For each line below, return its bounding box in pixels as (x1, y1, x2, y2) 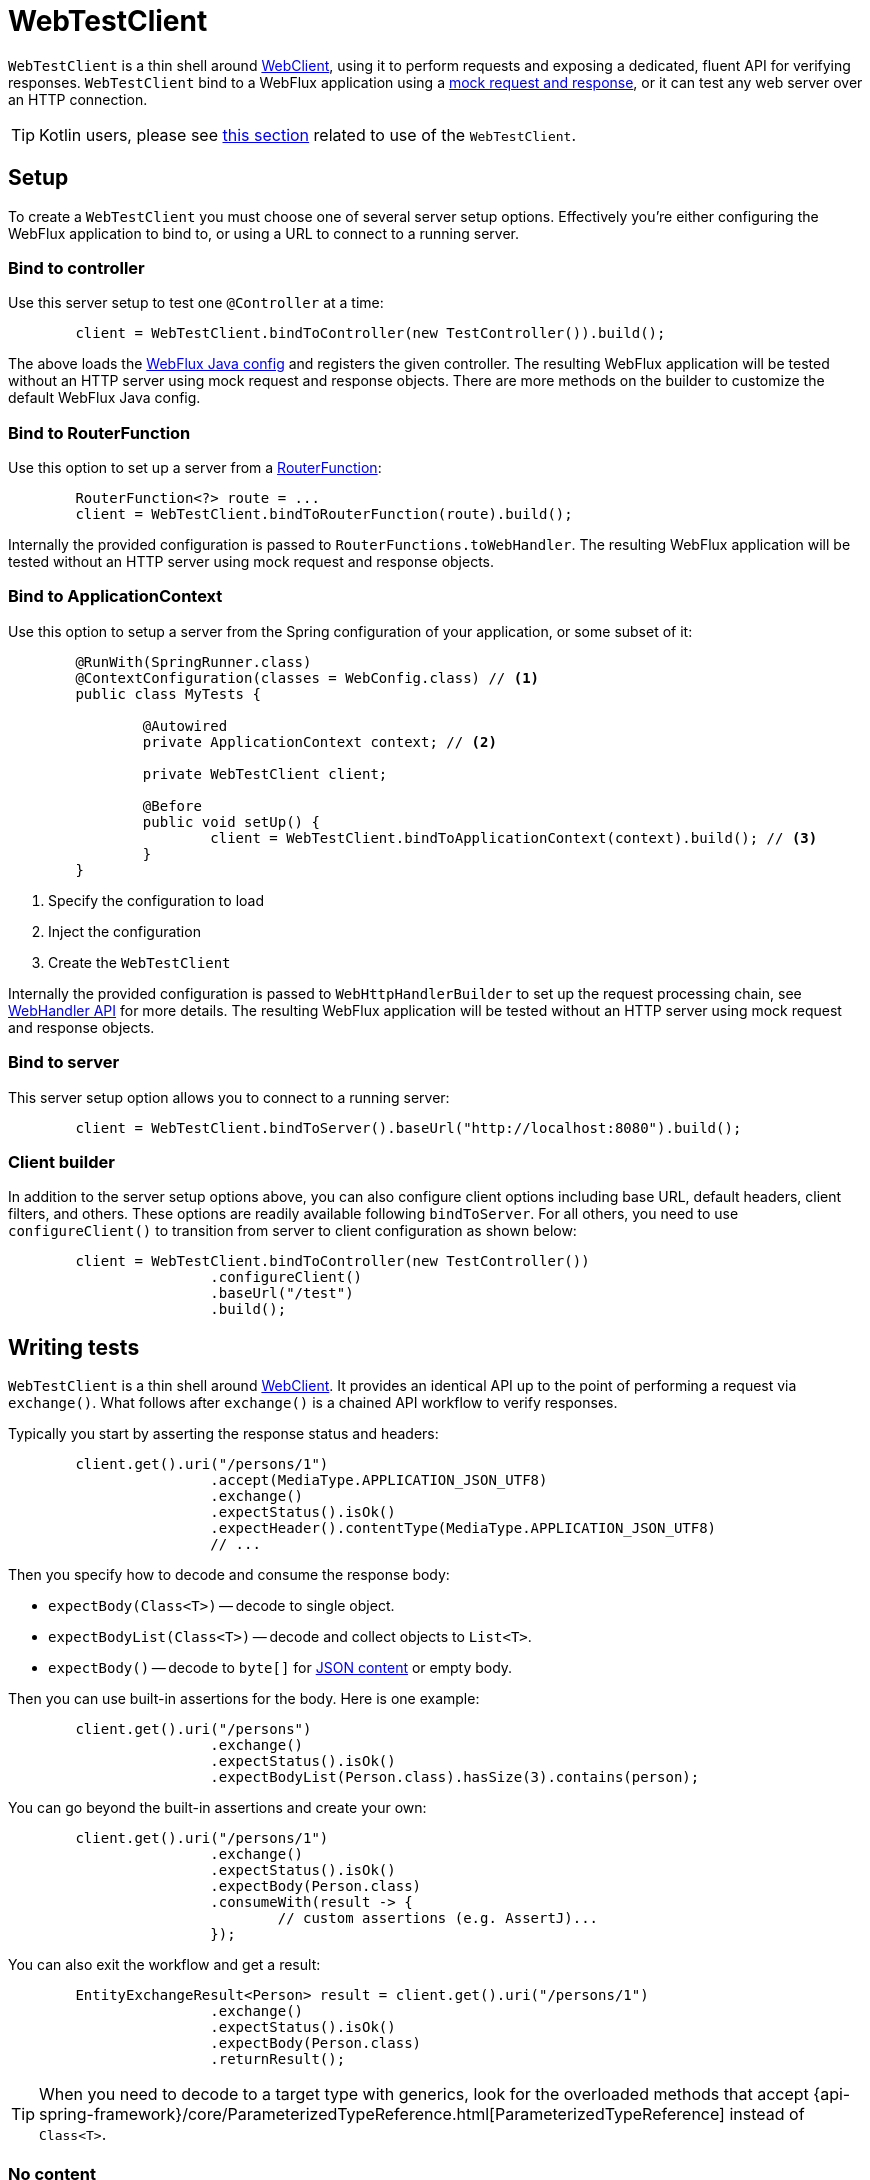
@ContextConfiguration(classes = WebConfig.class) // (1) (75, 669, 540, 686)
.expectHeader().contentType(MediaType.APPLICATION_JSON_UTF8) (210, 1520, 717, 1537)
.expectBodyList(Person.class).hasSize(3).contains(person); (210, 1769, 700, 1786)
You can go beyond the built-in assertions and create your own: (8, 1799, 427, 1817)
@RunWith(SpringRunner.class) (75, 653, 312, 670)
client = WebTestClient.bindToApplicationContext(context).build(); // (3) (210, 829, 818, 846)
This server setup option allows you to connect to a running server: (8, 1088, 450, 1106)
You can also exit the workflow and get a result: (8, 1956, 321, 1974)
